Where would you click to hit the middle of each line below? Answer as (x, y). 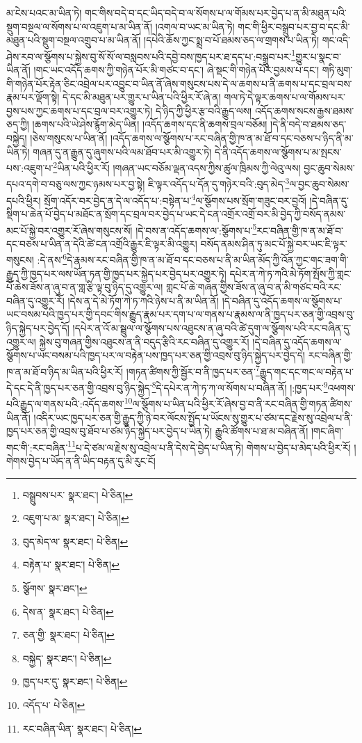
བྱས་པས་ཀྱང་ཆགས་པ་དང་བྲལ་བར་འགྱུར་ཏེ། (80, 110)
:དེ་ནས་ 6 (52, 259)
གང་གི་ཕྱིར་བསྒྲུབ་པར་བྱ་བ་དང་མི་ (294, 26)
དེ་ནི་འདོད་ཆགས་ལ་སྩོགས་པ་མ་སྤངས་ (278, 151)
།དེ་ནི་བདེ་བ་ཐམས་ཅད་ (308, 124)
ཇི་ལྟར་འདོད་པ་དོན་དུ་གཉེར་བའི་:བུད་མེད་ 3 (219, 183)
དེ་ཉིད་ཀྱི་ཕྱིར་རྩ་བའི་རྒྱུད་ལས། (204, 110)
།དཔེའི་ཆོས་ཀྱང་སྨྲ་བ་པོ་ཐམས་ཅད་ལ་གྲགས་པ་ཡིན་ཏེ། (231, 40)
